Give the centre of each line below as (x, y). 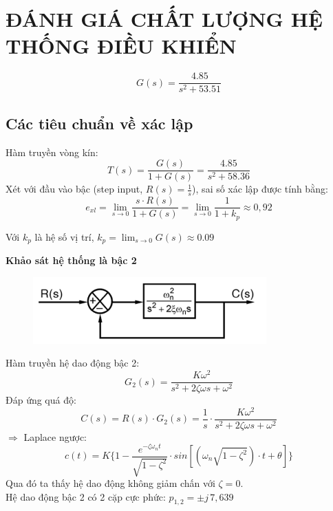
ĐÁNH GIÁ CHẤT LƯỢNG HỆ (164, 19)
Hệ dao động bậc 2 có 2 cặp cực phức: (86, 496)
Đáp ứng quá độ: (41, 400)
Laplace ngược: (55, 436)
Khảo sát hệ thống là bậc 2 (71, 260)
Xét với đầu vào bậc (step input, (74, 189)
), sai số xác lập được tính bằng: (260, 189)
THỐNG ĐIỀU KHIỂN (121, 46)
